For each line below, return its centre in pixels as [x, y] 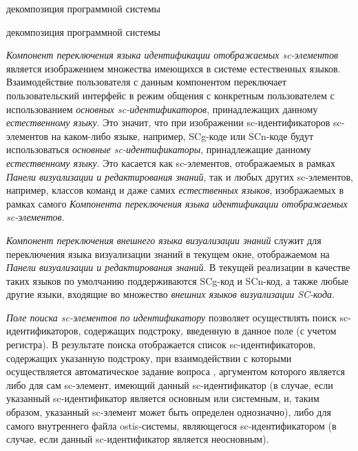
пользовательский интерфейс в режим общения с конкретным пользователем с [170, 95]
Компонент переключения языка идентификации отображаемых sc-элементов [172, 55]
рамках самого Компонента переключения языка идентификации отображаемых [177, 203]
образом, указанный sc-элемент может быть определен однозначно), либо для [169, 412]
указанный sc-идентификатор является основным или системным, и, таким [163, 398]
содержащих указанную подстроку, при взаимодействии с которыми [149, 358]
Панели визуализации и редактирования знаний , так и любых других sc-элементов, [180, 176]
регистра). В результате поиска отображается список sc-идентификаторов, [161, 344]
